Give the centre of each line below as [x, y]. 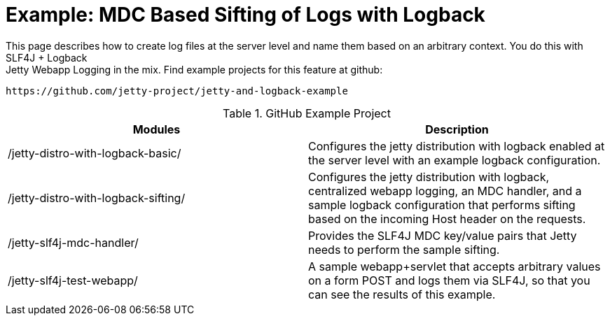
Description [457, 129]
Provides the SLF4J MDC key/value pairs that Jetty [443, 235]
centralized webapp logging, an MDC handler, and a [445, 191]
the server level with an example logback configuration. [455, 160]
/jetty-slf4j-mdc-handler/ [73, 242]
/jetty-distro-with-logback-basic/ [95, 153]
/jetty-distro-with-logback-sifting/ [97, 198]
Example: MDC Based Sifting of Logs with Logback [245, 15]
